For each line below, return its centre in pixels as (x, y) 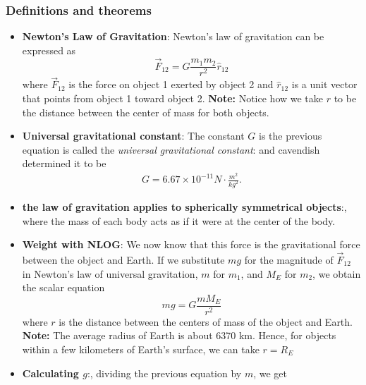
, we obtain (337, 273)
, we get (270, 373)
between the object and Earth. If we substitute (123, 259)
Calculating (50, 373)
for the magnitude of (289, 259)
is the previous (290, 136)
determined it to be (64, 163)
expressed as (49, 50)
